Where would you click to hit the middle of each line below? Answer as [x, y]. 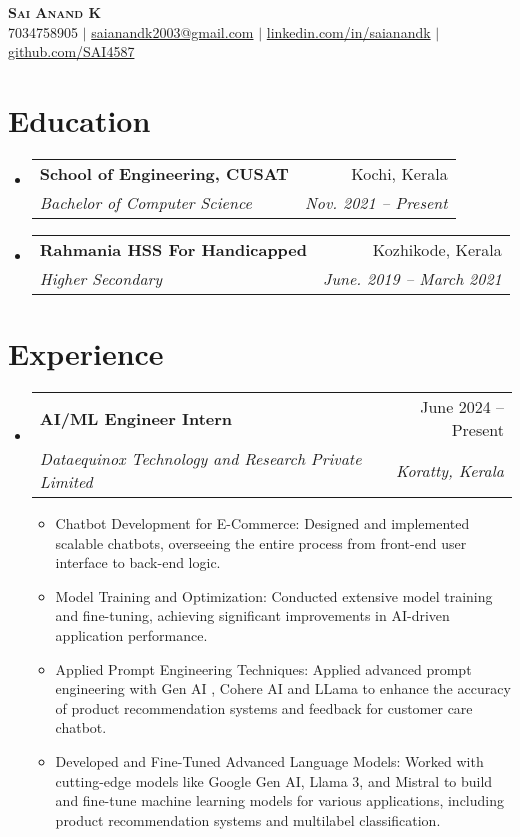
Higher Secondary [101, 278]
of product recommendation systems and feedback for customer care [264, 707]
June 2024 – [462, 407]
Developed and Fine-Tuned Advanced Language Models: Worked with [269, 760]
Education [79, 119]
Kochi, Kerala [399, 173]
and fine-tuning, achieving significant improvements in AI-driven [252, 615]
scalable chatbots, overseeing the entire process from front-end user [261, 542]
